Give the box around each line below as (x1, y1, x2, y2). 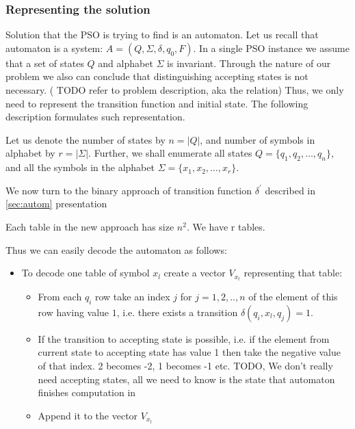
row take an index (94, 289, 170, 303)
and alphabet (98, 55, 153, 70)
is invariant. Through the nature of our (167, 55, 331, 70)
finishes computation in (38, 385, 136, 400)
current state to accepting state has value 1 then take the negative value (38, 345, 341, 359)
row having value (38, 304, 109, 319)
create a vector (163, 265, 226, 280)
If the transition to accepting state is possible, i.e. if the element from (38, 331, 330, 346)
